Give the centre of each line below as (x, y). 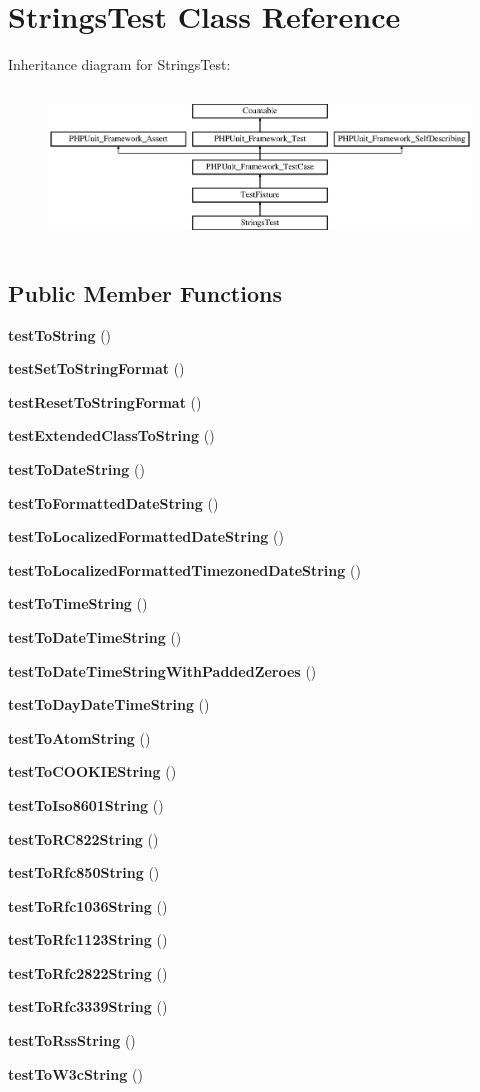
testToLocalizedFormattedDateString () (146, 536)
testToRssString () (72, 1040)
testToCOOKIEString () (92, 771)
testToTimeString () (78, 603)
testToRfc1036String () (88, 905)
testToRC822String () (83, 838)
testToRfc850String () (84, 872)
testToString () (60, 334)
